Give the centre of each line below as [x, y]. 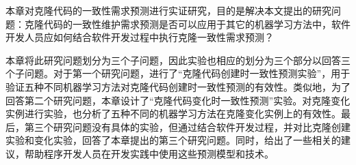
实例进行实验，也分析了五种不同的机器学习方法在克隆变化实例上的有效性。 [173, 114]
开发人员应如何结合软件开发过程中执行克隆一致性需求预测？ [140, 37]
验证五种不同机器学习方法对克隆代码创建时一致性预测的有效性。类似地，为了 [178, 86]
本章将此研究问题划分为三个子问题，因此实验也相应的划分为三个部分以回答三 [178, 60]
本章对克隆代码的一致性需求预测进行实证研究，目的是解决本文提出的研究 [168, 10]
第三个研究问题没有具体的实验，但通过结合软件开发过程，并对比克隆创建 [187, 126]
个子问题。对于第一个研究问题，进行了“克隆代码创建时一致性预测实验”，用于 [178, 73]
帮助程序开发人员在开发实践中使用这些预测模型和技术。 [149, 153]
